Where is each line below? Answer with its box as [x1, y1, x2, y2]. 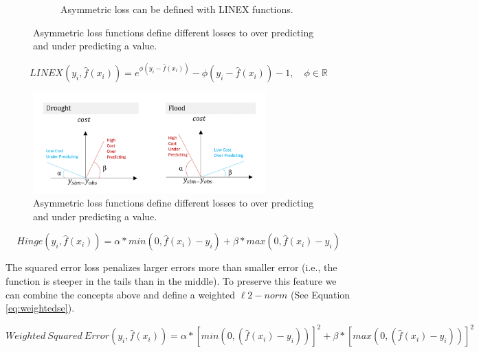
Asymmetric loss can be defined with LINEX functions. [60, 2, 293, 16]
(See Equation [290, 287, 350, 301]
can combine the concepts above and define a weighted [5, 287, 236, 301]
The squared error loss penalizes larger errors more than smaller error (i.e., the [5, 260, 337, 274]
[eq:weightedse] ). [5, 301, 75, 315]
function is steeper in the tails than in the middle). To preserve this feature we [5, 274, 337, 288]
